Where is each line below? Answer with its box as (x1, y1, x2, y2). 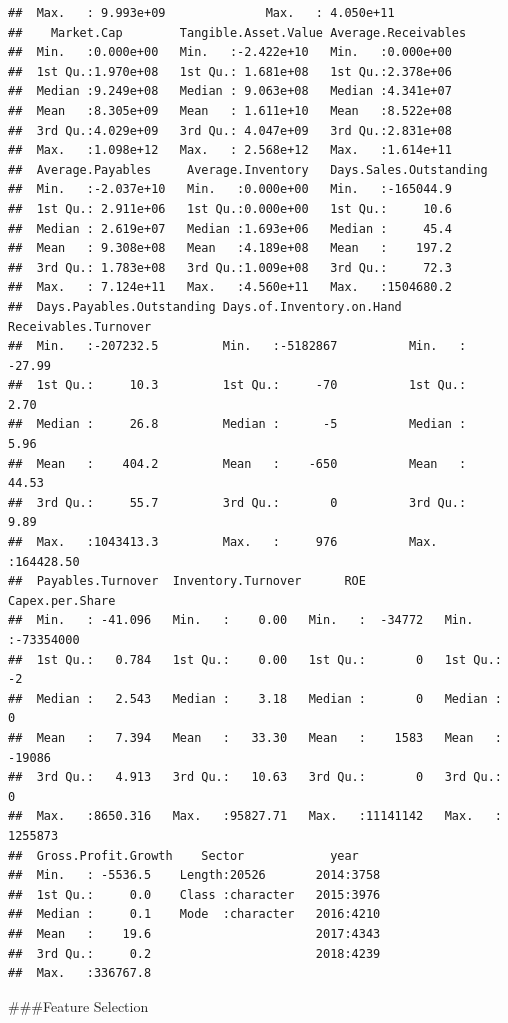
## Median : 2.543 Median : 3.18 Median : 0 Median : (8, 691, 502, 706)
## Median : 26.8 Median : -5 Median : (8, 417, 467, 432)
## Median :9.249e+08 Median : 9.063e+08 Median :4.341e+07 (8, 84, 452, 99)
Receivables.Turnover (8, 319, 152, 334)
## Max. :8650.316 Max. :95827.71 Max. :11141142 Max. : (8, 809, 502, 824)
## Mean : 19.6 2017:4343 (8, 926, 381, 941)
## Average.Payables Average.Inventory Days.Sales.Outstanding (8, 162, 488, 177)
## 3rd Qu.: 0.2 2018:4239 (8, 946, 381, 961)
